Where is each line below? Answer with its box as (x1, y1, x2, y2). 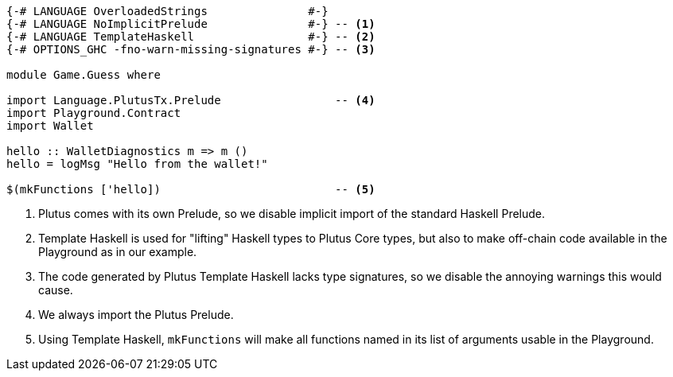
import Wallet (6, 119, 94, 132)
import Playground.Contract (6, 107, 181, 119)
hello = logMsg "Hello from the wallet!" (6, 157, 268, 170)
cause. (38, 283, 73, 297)
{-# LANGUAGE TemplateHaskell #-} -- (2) (6, 30, 375, 43)
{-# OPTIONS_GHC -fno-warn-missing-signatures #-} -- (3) (6, 43, 375, 56)
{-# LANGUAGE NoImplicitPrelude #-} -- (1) (6, 17, 375, 30)
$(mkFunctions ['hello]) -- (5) (6, 183, 375, 196)
